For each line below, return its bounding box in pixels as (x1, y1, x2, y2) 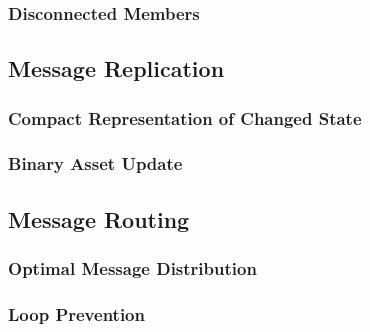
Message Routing (8, 203, 190, 234)
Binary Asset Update (8, 151, 183, 176)
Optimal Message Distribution (8, 256, 257, 281)
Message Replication (8, 53, 225, 84)
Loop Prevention (8, 301, 145, 326)
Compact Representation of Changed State (8, 105, 362, 130)
